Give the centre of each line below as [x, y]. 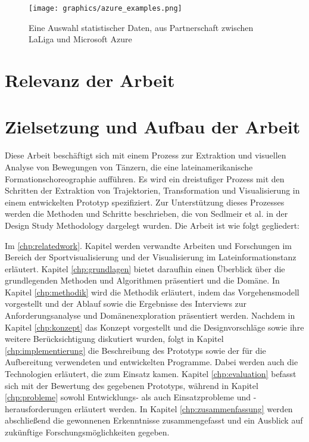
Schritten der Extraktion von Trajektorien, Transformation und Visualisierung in [152, 190]
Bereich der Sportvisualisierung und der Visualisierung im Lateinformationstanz [151, 257]
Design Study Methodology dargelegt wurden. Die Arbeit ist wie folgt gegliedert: [152, 225]
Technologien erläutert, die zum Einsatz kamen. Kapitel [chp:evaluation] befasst [151, 374]
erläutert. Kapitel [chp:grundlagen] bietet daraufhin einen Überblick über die [145, 268]
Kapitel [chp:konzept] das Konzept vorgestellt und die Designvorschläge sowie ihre [154, 327]
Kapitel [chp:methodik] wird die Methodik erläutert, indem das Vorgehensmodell [152, 292]
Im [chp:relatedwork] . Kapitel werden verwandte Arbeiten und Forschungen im [149, 245]
